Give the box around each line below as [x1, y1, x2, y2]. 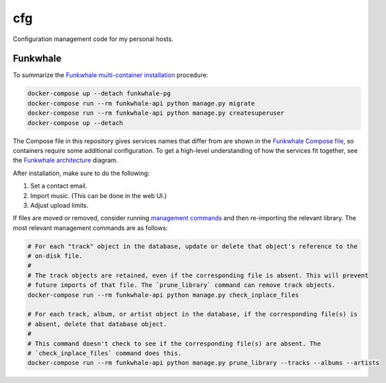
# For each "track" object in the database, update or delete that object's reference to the [27, 242, 358, 250]
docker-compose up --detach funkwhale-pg [27, 90, 171, 97]
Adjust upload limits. [30, 201, 89, 209]
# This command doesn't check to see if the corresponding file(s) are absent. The [27, 339, 321, 348]
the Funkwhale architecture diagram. [13, 156, 118, 165]
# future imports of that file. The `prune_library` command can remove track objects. [27, 282, 336, 289]
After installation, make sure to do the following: [13, 169, 150, 177]
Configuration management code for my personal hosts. [13, 35, 174, 43]
